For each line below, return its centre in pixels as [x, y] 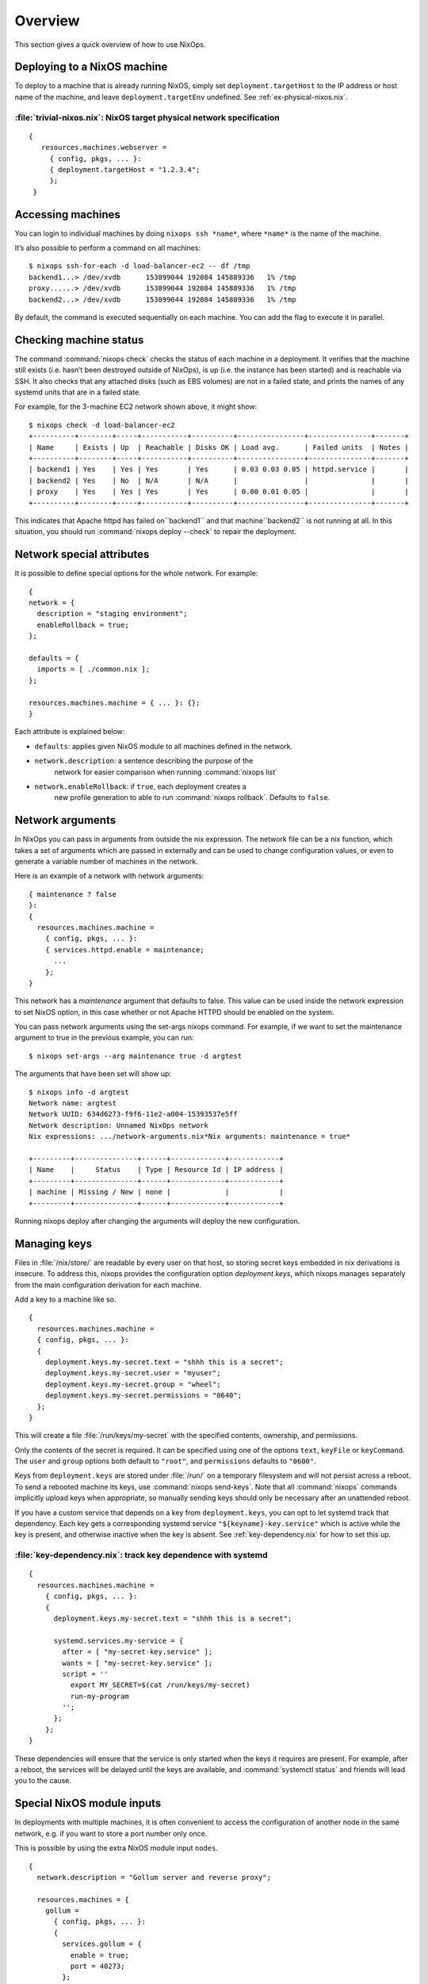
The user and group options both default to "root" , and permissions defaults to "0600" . [165, 1461]
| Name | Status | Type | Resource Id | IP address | [157, 1170]
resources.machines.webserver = [104, 148]
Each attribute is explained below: [70, 732]
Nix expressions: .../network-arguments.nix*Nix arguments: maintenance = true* [190, 1136]
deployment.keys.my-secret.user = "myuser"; [133, 1373]
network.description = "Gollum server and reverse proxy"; [154, 1877]
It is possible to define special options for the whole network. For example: [136, 573]
